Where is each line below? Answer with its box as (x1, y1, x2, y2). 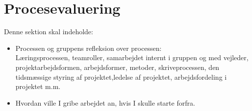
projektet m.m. (15, 81, 61, 91)
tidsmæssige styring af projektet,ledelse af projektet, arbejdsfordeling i (15, 71, 227, 82)
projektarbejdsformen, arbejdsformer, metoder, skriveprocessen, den (15, 62, 220, 72)
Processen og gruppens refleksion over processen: (15, 43, 162, 53)
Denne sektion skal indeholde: (4, 26, 93, 37)
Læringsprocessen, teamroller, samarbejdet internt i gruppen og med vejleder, (15, 52, 249, 63)
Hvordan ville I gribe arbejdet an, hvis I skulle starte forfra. (15, 97, 195, 108)
